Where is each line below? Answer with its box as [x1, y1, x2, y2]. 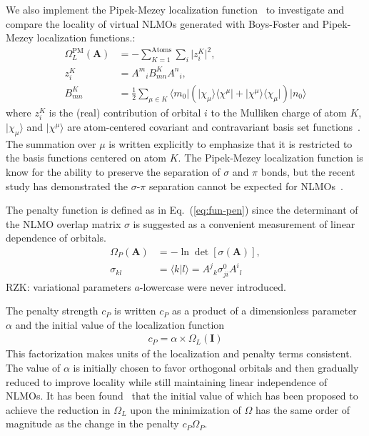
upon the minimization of [130, 402, 241, 417]
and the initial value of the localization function [15, 317, 225, 332]
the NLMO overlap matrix [6, 216, 121, 231]
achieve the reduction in [6, 402, 111, 417]
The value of [6, 360, 61, 375]
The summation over [6, 136, 96, 151]
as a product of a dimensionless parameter [172, 303, 357, 318]
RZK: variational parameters [6, 279, 131, 294]
